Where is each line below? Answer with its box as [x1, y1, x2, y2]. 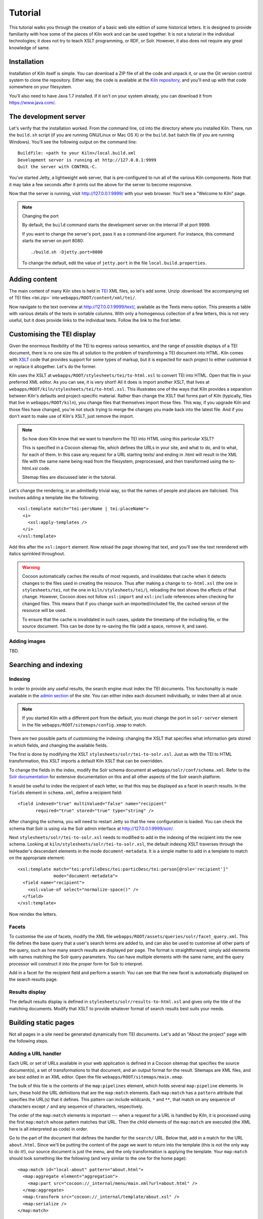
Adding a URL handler [9, 1050, 62, 1057]
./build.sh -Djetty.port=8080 [31, 249, 103, 255]
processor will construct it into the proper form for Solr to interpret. [9, 961, 144, 966]
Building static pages [9, 1018, 75, 1026]
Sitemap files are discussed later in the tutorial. [22, 474, 116, 480]
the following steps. [9, 1038, 49, 1044]
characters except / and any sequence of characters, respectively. [9, 1103, 144, 1109]
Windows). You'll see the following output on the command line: [9, 139, 137, 145]
